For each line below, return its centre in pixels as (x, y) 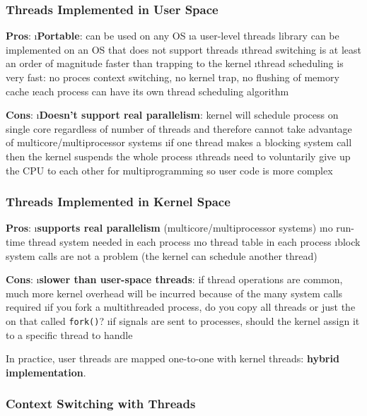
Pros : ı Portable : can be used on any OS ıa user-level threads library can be (173, 36)
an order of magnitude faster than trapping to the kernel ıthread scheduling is (175, 63)
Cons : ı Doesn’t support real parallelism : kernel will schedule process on (172, 115)
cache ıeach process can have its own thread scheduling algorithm (147, 91)
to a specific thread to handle (69, 334)
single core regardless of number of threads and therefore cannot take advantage (179, 128)
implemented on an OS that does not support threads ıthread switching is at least (184, 49)
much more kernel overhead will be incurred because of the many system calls (174, 293)
